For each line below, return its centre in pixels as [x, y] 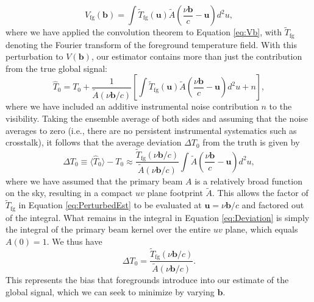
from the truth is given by [251, 142]
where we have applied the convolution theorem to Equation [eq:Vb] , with [144, 32]
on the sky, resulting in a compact [69, 193]
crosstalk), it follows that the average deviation [94, 142]
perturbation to [34, 56]
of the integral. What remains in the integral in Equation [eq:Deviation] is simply [158, 217]
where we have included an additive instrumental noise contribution [132, 106]
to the [280, 106]
